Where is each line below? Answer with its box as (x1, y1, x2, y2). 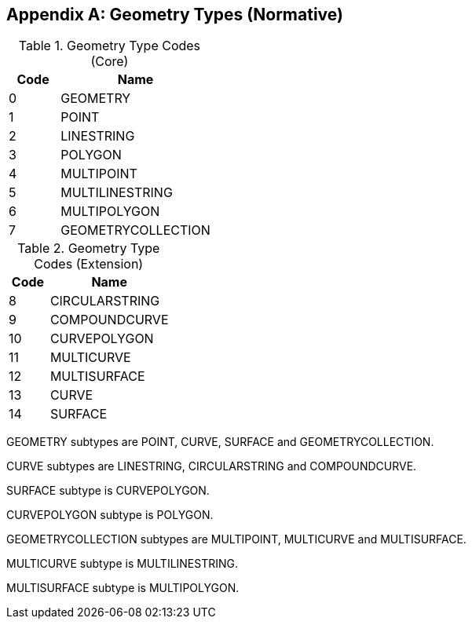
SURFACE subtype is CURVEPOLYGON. (6, 484, 210, 498)
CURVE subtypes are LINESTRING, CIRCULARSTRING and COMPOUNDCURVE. (6, 459, 417, 473)
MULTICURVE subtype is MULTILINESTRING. (6, 557, 239, 571)
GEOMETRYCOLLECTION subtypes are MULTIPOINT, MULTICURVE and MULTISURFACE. (6, 532, 467, 546)
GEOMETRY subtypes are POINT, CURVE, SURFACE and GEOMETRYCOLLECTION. (6, 435, 434, 449)
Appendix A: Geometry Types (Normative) (6, 5, 343, 24)
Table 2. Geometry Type (17, 240, 160, 257)
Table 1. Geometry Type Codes (18, 38, 201, 54)
